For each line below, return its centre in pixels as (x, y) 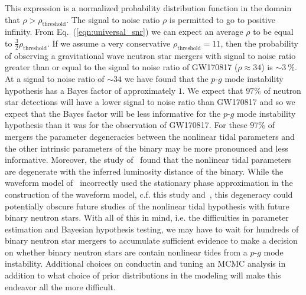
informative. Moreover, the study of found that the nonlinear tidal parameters (148, 160)
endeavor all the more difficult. (60, 286)
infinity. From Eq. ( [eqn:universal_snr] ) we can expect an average (124, 32)
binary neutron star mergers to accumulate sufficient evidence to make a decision (151, 240)
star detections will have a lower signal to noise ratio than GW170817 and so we (150, 102)
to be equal (273, 32)
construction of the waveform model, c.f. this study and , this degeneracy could (149, 194)
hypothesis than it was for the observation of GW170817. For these (126, 125)
